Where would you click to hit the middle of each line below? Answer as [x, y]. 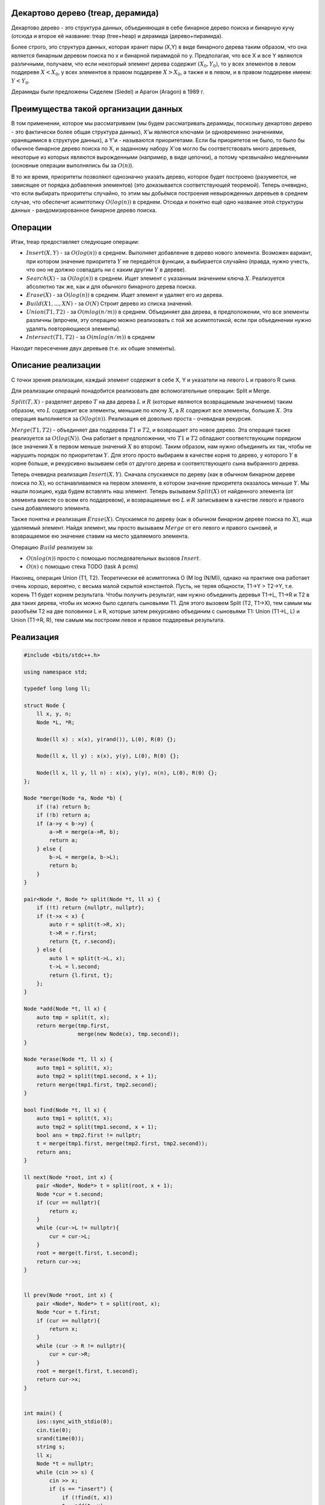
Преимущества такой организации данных [97, 109]
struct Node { [45, 706]
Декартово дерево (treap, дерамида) [85, 13]
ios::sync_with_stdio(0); [75, 1422]
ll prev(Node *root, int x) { [68, 1295]
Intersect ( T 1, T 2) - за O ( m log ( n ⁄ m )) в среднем [91, 337]
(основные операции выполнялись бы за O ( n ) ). [73, 166]
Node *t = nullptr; [65, 1464]
